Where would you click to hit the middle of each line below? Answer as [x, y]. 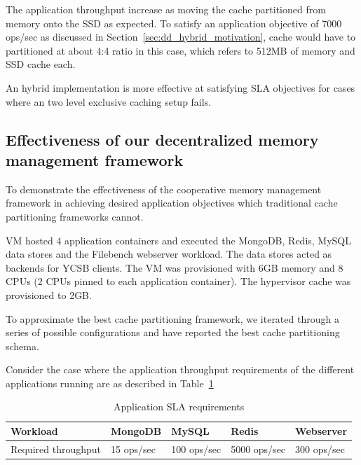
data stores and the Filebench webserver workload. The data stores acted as [169, 254]
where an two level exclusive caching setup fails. [109, 101]
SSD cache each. [41, 64]
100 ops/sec [196, 449]
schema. [22, 346]
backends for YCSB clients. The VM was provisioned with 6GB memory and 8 [175, 267]
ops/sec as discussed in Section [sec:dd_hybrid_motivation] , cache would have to [181, 37]
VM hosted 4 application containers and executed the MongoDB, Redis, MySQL [179, 240]
